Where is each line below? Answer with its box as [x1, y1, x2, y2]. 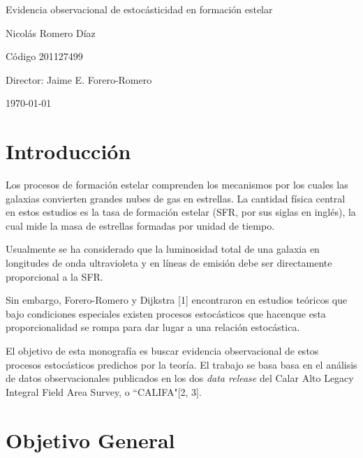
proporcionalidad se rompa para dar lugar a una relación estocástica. [6, 320, 300, 334]
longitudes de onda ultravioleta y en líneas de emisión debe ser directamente [6, 256, 332, 270]
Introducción [6, 137, 131, 165]
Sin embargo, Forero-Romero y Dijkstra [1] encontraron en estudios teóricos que [6, 293, 348, 307]
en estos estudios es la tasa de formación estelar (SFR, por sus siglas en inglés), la [6, 205, 356, 219]
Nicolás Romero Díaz [6, 25, 96, 40]
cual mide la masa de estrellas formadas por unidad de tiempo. [6, 218, 275, 232]
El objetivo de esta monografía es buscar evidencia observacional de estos [6, 343, 319, 358]
